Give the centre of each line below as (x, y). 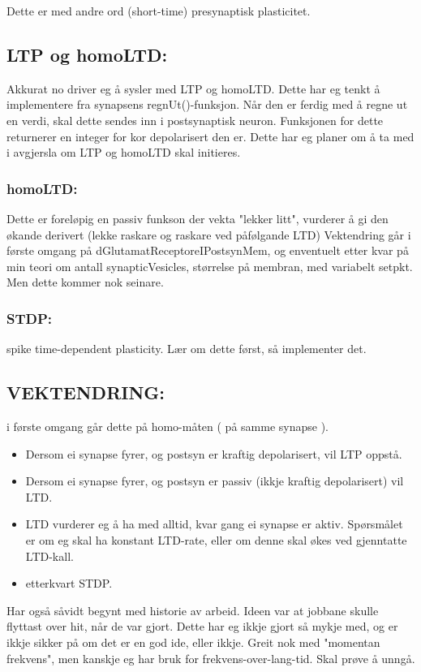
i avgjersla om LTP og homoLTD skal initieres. (124, 152)
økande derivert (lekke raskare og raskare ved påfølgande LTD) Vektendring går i (209, 234)
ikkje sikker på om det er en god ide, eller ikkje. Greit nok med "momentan (193, 642)
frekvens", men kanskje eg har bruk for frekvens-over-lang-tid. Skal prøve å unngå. (211, 658)
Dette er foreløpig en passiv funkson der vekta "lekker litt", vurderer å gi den (198, 218)
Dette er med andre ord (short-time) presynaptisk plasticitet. (159, 11)
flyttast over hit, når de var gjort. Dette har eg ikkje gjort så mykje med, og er (202, 626)
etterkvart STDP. (69, 583)
